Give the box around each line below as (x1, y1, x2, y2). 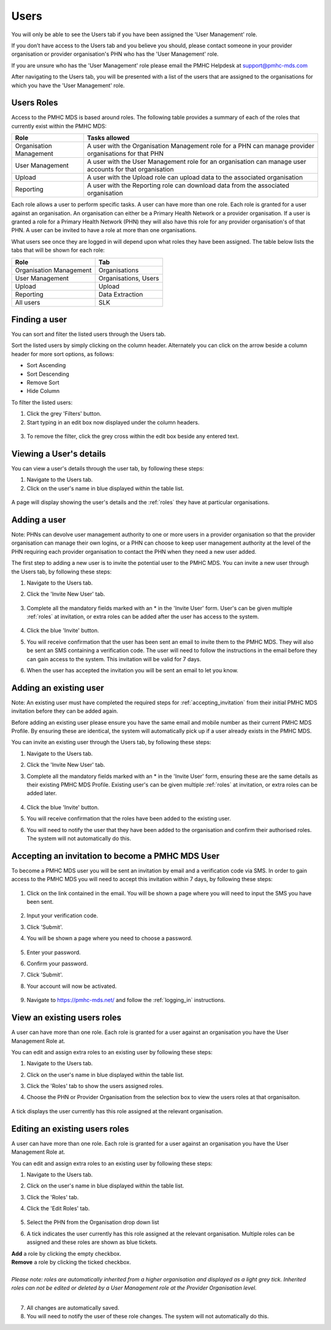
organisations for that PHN (86, 149, 164, 158)
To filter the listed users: (11, 399, 73, 406)
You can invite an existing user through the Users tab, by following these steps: (11, 739, 211, 746)
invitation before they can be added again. (11, 707, 118, 715)
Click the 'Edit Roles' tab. (26, 1205, 90, 1212)
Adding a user (11, 515, 66, 525)
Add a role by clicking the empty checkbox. (11, 1250, 122, 1257)
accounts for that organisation (86, 165, 174, 174)
